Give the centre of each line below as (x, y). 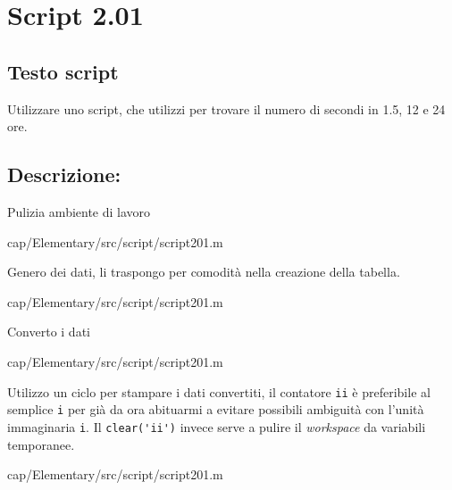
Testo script (63, 71)
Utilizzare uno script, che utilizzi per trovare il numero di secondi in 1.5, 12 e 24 (226, 108)
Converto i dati (49, 332)
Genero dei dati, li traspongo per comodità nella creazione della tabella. (204, 272)
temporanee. (41, 444)
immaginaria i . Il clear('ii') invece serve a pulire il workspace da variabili (217, 426)
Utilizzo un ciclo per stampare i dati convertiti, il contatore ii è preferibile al (219, 391)
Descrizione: (64, 174)
